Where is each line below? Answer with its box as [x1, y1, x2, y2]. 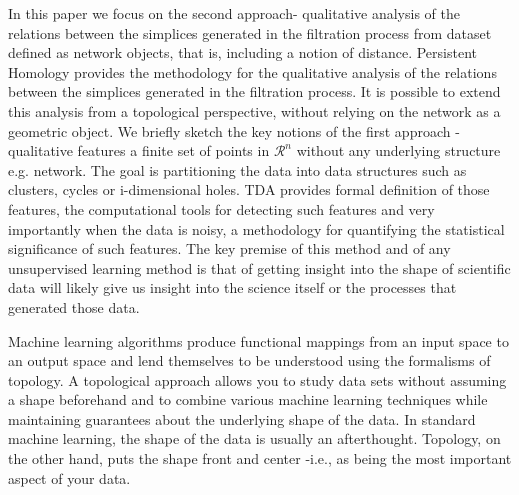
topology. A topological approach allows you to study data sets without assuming [8, 369, 507, 390]
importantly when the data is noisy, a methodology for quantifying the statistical [8, 218, 505, 239]
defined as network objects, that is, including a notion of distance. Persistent [8, 42, 477, 63]
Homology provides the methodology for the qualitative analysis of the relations [8, 61, 497, 82]
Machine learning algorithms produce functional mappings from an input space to [8, 330, 509, 351]
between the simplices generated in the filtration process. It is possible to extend [8, 81, 501, 102]
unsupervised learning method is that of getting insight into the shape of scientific [8, 257, 511, 278]
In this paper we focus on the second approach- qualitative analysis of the [8, 3, 460, 23]
